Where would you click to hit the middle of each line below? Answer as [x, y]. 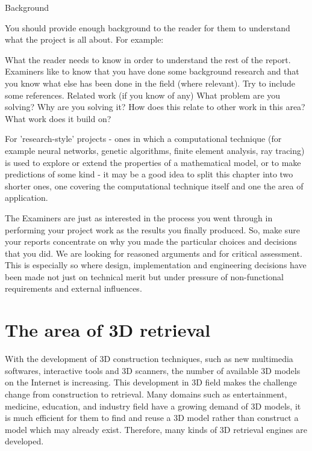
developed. [24, 441]
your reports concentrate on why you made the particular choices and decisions [151, 241]
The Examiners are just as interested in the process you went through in [139, 217]
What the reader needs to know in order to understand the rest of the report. [148, 59]
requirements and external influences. [73, 288]
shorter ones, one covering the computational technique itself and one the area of [154, 186]
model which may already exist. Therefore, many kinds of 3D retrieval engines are [156, 429]
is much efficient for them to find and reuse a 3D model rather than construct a [152, 418]
